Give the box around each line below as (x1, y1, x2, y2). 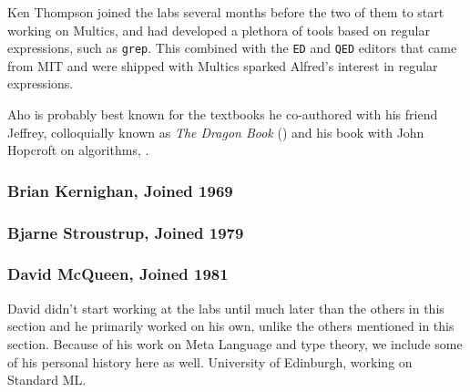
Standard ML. (7, 370, 87, 389)
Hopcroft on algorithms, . (7, 140, 149, 160)
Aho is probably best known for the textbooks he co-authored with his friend (7, 105, 438, 124)
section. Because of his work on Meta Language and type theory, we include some (7, 334, 463, 353)
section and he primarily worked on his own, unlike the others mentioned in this (7, 316, 455, 335)
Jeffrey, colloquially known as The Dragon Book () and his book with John (7, 122, 424, 141)
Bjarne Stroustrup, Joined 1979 (7, 221, 244, 243)
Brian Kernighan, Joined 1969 (7, 179, 233, 201)
